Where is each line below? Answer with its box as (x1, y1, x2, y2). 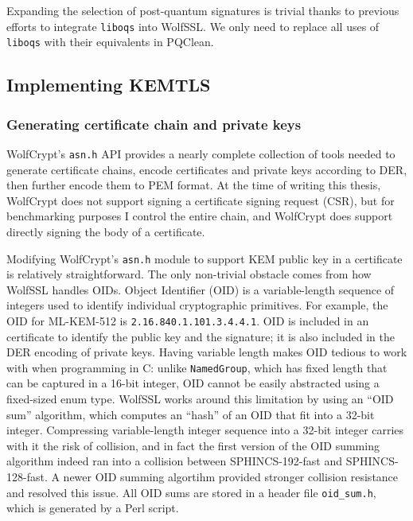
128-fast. (6, 469, 48, 485)
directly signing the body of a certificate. (6, 223, 205, 239)
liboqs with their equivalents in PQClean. (6, 33, 214, 50)
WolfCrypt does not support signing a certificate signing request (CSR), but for (6, 192, 395, 208)
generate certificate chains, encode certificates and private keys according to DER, (6, 161, 407, 177)
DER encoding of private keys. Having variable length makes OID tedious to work (6, 344, 407, 360)
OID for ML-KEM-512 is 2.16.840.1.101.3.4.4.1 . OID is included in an (6, 312, 369, 329)
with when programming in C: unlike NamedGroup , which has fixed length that (6, 359, 388, 375)
